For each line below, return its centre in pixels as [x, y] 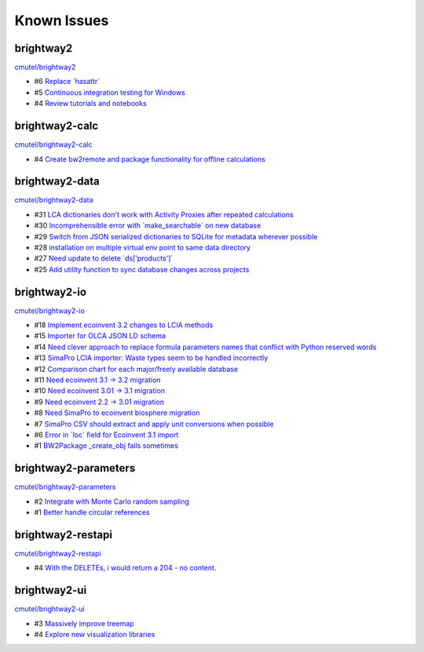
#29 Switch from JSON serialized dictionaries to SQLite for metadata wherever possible [176, 236]
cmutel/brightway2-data [54, 200]
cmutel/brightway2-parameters [65, 487]
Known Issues [62, 20]
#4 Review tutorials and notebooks [90, 104]
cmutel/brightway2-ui [50, 609]
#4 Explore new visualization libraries [95, 635]
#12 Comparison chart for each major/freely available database [136, 369]
